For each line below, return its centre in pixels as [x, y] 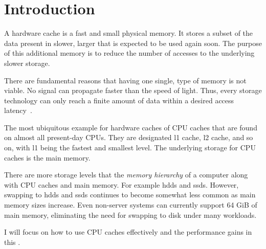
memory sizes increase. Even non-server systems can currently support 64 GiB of [131, 205]
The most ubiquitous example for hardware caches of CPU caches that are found [131, 127]
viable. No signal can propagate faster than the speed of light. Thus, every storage [133, 90]
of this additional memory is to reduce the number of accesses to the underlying [129, 53]
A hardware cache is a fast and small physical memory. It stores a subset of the [129, 33]
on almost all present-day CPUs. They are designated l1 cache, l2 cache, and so [129, 137]
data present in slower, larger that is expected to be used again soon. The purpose [133, 43]
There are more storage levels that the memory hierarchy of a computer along [126, 175]
